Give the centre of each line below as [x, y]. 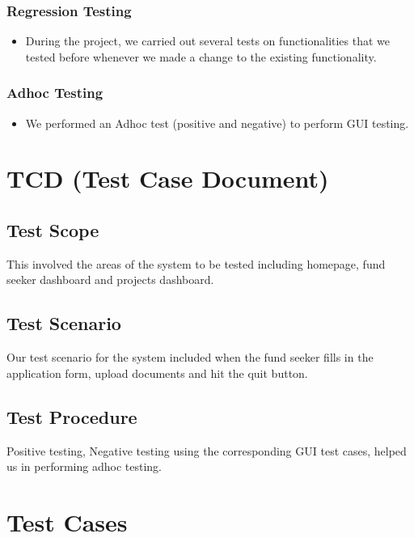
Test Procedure [72, 416]
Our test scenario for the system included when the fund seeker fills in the [190, 357]
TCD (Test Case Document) [168, 178]
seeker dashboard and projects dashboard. [110, 280]
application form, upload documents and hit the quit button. [157, 373]
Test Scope [53, 229]
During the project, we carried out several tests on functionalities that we [208, 41]
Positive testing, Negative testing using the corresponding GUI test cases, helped [207, 450]
